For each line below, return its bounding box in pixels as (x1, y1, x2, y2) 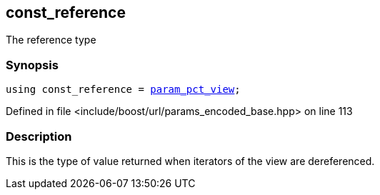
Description (6, 129, 72, 144)
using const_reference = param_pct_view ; (6, 84, 241, 96)
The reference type (6, 34, 96, 46)
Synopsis (6, 57, 59, 72)
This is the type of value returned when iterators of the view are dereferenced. (6, 154, 375, 167)
